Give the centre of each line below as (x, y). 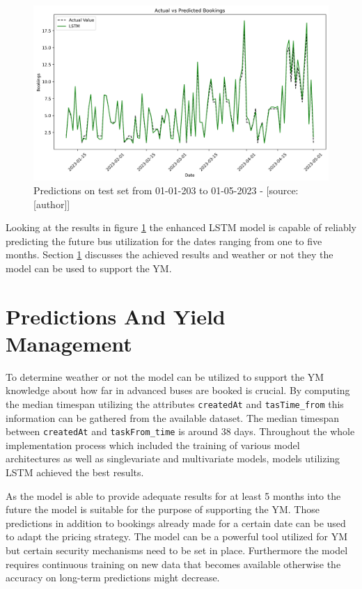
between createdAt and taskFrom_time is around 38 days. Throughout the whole (180, 431)
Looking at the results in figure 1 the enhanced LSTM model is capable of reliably (181, 227)
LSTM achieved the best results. (75, 472)
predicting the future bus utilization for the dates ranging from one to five (164, 241)
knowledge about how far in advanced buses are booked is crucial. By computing (178, 390)
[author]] (52, 204)
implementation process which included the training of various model (153, 445)
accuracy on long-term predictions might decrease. (113, 578)
